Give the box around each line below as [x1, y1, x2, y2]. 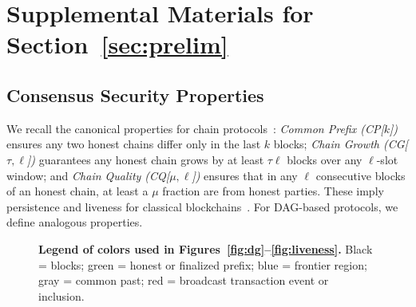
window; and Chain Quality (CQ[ [6, 167, 170, 183]
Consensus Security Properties [6, 82, 264, 107]
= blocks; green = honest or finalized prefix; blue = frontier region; [38, 256, 367, 273]
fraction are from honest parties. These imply [162, 183, 384, 199]
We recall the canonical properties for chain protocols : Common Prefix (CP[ [6, 120, 384, 136]
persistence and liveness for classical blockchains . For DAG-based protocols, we [6, 198, 398, 215]
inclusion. [38, 287, 85, 304]
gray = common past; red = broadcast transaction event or [38, 272, 329, 289]
